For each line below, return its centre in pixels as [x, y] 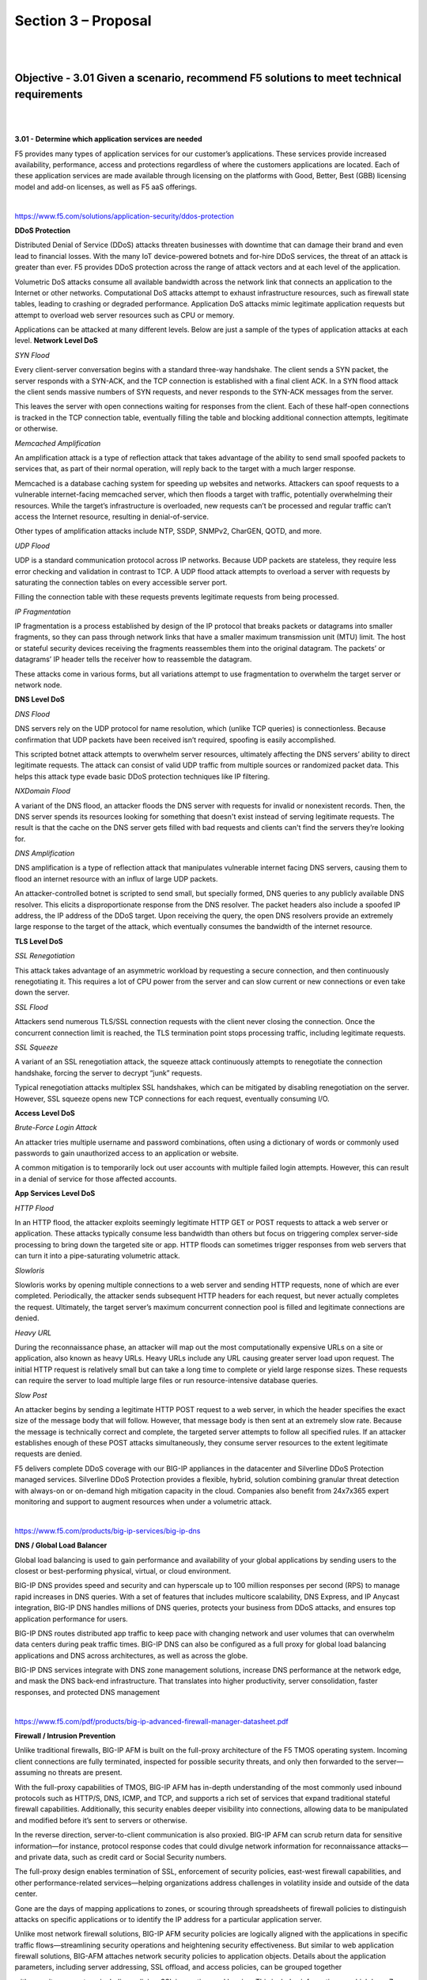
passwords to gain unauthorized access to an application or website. [127, 1153]
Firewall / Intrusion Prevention [65, 1736]
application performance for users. [71, 1619]
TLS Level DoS [39, 941]
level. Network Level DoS [56, 341]
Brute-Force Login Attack [56, 1128]
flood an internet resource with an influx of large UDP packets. [116, 878]
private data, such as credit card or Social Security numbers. [128, 1856]
